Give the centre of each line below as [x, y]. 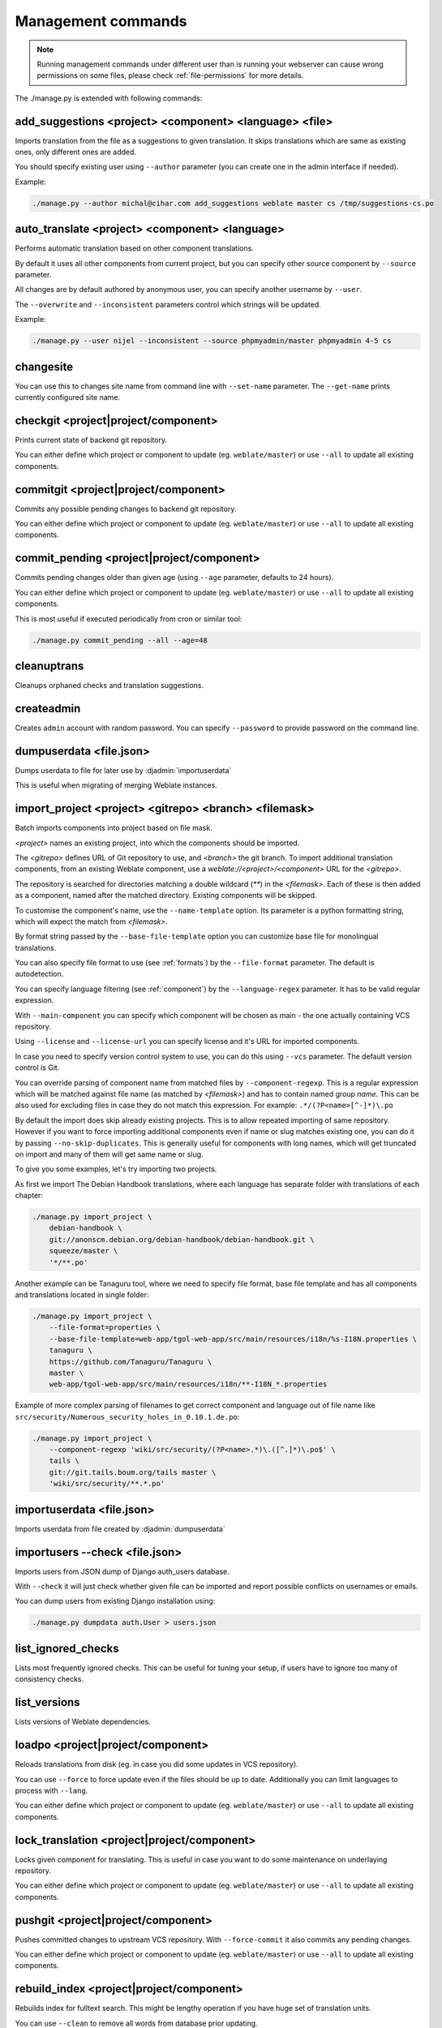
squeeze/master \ [84, 1251]
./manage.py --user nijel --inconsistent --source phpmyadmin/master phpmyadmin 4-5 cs [212, 341]
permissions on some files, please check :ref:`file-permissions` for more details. [170, 75]
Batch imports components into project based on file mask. [114, 828]
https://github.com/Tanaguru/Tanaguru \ [131, 1362]
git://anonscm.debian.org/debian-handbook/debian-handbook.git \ [182, 1240]
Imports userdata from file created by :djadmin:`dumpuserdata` [120, 1528]
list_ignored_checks [67, 1648]
